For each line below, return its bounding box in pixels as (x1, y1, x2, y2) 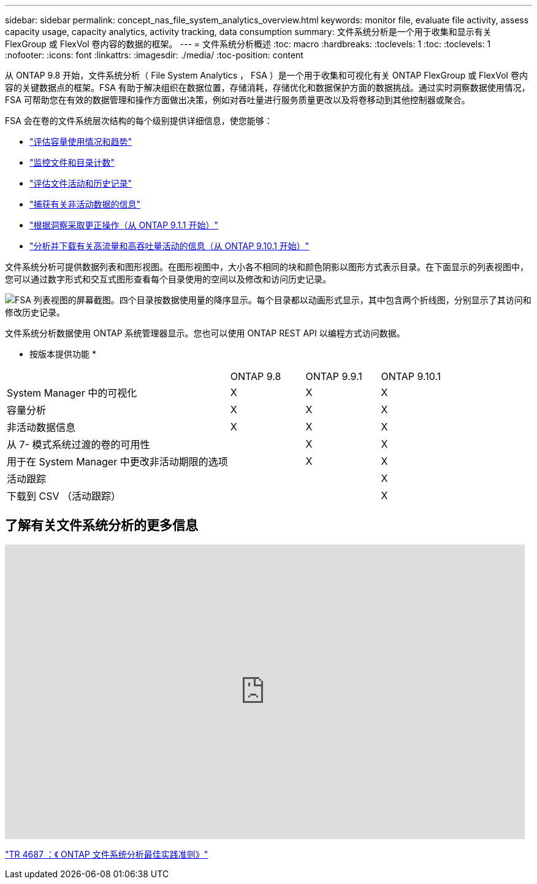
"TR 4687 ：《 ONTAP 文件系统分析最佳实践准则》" (5, 848, 208, 859)
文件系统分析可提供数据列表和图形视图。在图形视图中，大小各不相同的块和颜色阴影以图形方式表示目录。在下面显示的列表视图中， (5, 262, 528, 272)
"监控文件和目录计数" (29, 157, 115, 168)
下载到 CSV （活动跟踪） (7, 490, 121, 502)
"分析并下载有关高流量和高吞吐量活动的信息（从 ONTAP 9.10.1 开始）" (29, 241, 310, 251)
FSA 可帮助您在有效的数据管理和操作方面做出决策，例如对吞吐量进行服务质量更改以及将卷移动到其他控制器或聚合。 (5, 95, 470, 105)
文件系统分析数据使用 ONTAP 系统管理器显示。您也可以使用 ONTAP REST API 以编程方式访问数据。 (5, 328, 405, 338)
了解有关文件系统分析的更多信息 (5, 518, 198, 533)
